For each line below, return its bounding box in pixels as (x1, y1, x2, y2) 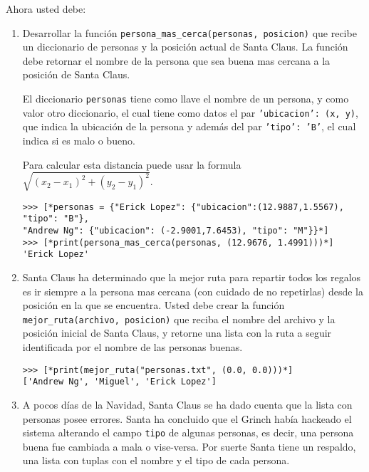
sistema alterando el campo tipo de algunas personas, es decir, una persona (22, 425, 354, 440)
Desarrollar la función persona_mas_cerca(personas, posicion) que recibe (22, 25, 357, 40)
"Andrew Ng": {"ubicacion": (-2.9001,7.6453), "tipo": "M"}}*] (22, 226, 329, 236)
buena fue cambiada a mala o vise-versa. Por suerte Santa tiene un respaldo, (22, 439, 356, 453)
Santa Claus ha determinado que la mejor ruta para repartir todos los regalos (22, 270, 361, 285)
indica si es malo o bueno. (22, 133, 135, 147)
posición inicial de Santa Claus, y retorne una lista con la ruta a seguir (22, 325, 332, 340)
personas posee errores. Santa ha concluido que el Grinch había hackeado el (22, 411, 352, 426)
